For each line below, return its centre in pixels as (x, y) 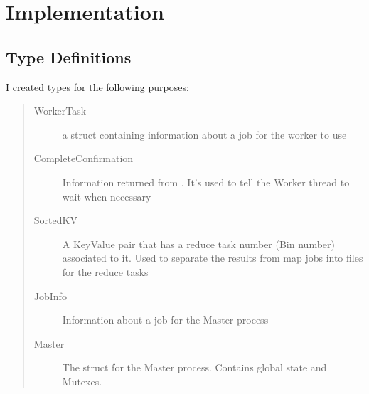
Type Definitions (69, 57)
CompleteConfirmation (84, 158)
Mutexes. (82, 381)
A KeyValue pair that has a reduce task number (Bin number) (198, 244)
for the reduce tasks (105, 271)
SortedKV (55, 220)
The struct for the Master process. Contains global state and (194, 367)
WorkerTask (60, 111)
